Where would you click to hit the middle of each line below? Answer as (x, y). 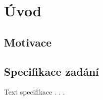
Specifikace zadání (51, 71)
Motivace (28, 42)
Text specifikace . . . (34, 92)
